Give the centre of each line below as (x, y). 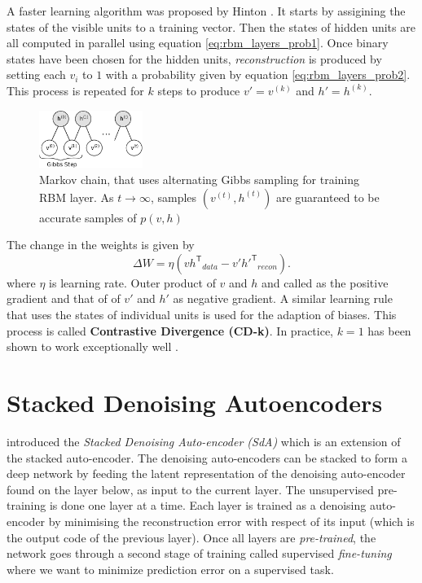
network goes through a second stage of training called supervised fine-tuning (199, 553)
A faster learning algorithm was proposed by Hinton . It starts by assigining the (206, 11)
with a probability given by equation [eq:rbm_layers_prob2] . (258, 75)
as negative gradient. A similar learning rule (283, 298)
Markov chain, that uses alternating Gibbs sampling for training (200, 180)
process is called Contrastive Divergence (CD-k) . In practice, (170, 330)
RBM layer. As (77, 197)
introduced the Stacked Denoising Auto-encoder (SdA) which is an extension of (204, 441)
